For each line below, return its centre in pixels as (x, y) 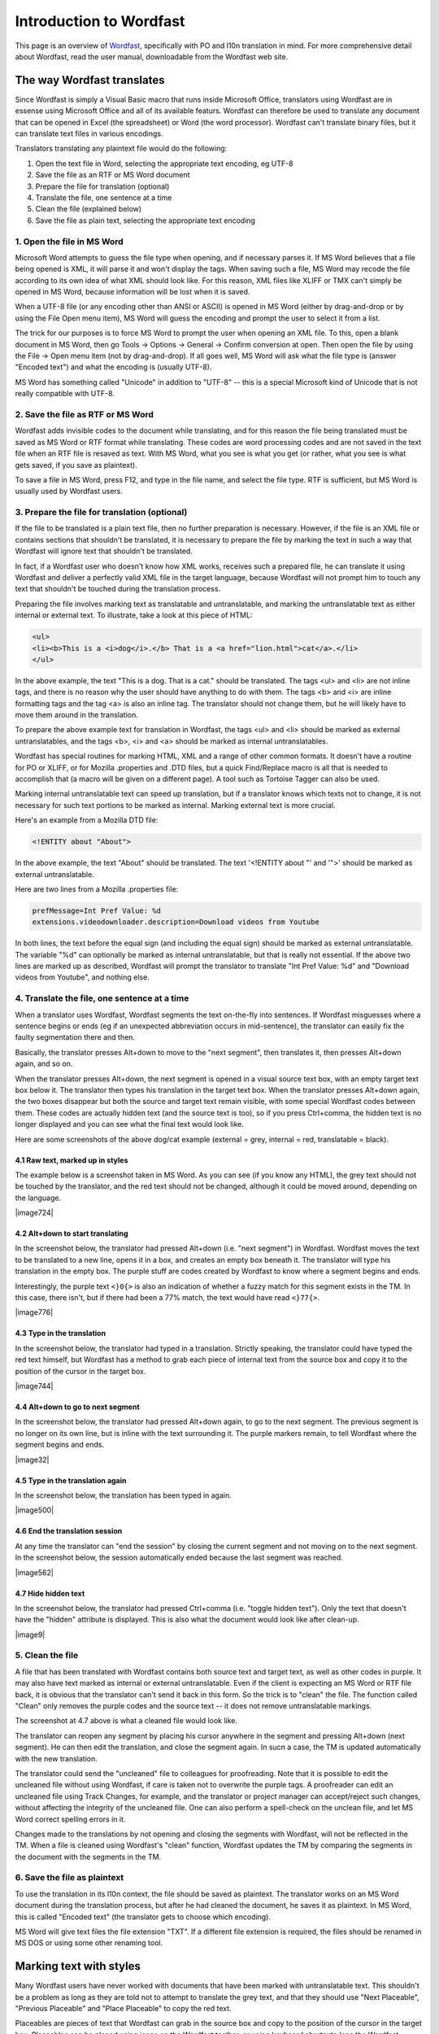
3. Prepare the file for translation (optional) (101, 513)
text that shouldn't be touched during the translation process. (118, 589)
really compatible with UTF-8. (65, 394)
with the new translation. (56, 1758)
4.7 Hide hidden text (50, 1593)
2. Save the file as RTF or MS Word (85, 414)
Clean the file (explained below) (89, 209)
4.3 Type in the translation (60, 1333)
